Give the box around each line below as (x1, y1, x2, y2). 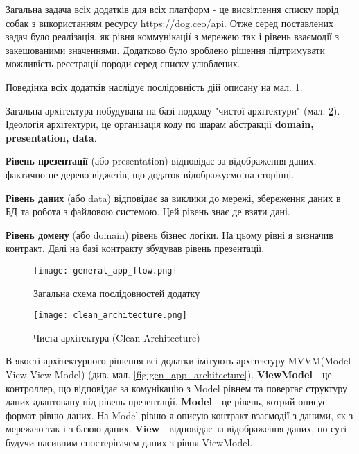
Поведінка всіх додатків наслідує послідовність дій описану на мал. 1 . (6, 79, 303, 94)
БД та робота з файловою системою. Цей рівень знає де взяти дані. (6, 204, 290, 219)
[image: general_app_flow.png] (33, 265, 177, 276)
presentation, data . (6, 130, 97, 144)
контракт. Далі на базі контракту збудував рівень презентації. (6, 241, 265, 255)
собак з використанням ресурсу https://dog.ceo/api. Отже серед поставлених (6, 15, 333, 30)
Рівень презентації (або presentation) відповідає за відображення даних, (6, 153, 317, 168)
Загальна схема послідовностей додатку (33, 285, 200, 300)
